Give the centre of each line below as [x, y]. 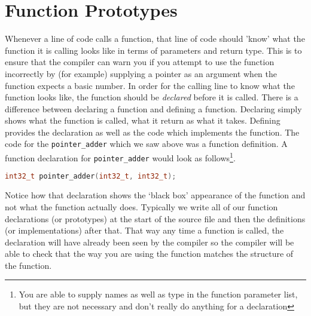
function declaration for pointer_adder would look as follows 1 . [120, 157]
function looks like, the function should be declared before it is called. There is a [152, 97]
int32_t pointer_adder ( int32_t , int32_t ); [91, 177]
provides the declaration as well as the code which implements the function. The [152, 132]
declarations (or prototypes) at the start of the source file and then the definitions [155, 218]
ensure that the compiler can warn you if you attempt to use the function [140, 62]
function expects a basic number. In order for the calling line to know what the [150, 85]
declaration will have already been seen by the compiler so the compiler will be [150, 242]
